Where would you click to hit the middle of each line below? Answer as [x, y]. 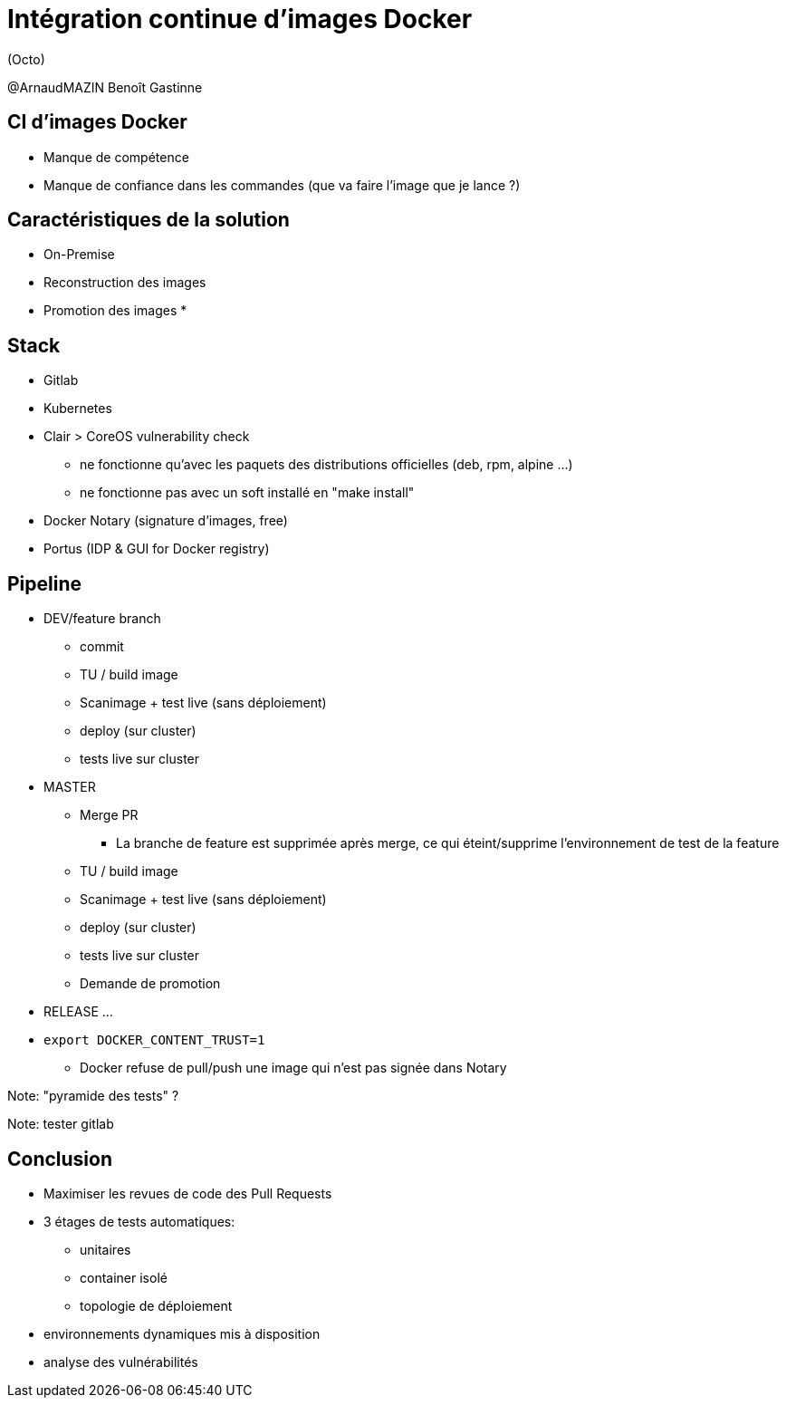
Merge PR [109, 815]
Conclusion [60, 1159]
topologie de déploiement [156, 1305]
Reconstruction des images [125, 283]
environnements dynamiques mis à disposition [182, 1333]
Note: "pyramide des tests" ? [93, 1096]
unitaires [105, 1249]
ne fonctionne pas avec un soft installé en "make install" [247, 493]
